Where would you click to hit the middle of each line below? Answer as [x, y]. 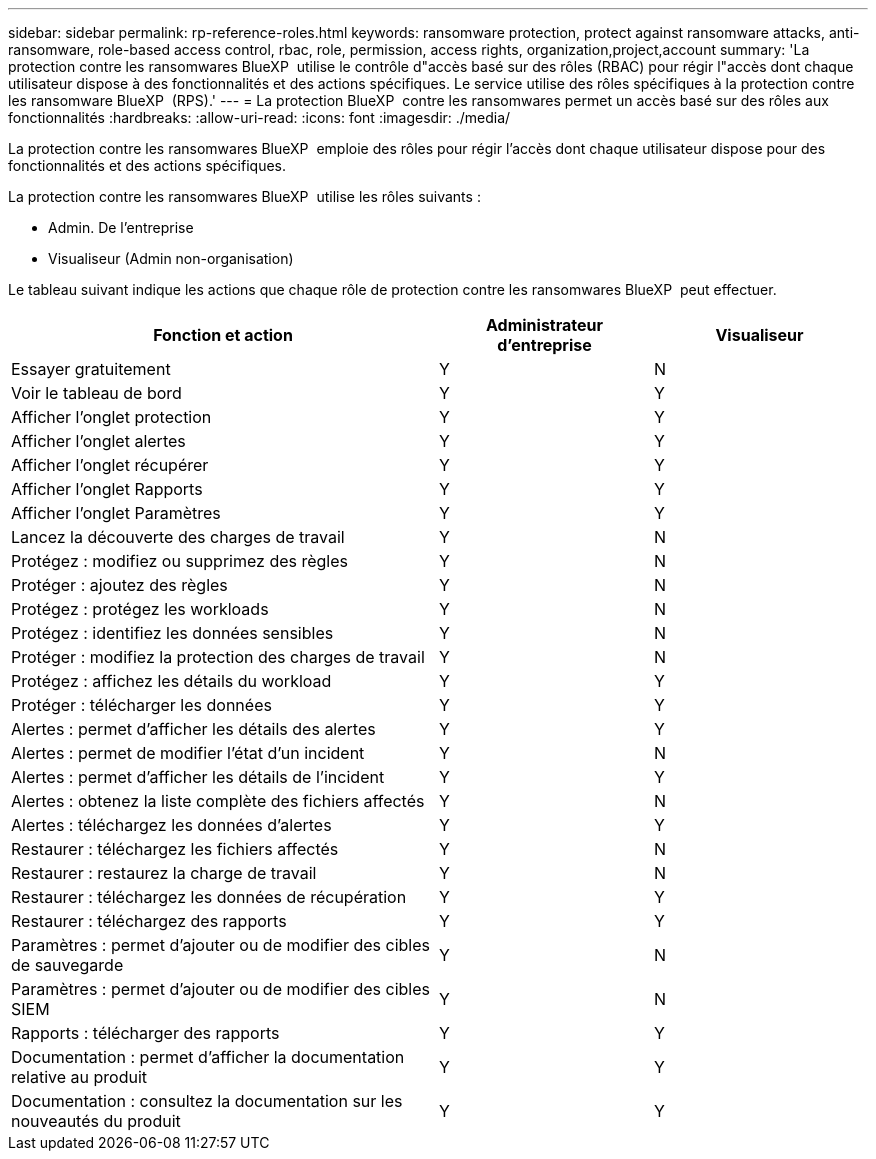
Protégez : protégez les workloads [140, 609]
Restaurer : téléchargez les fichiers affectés [175, 849]
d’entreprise [544, 345]
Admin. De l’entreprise [121, 227]
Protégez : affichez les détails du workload [171, 681]
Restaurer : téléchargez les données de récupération [209, 897]
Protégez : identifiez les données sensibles [172, 633]
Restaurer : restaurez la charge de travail [164, 873]
